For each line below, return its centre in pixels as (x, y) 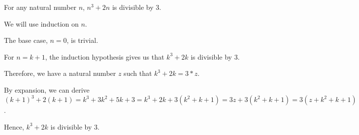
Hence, (14, 126)
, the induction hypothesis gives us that (105, 56)
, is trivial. (82, 40)
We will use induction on (41, 23)
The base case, (26, 40)
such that (138, 73)
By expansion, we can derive (47, 89)
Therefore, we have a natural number (60, 73)
